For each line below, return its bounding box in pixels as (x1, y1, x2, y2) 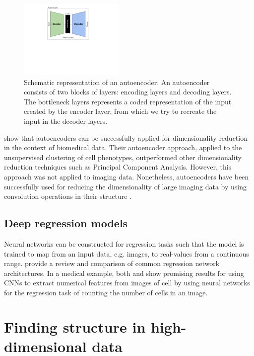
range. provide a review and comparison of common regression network (4, 258, 220, 268)
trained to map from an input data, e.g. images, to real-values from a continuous (4, 248, 249, 259)
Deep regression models (4, 215, 128, 231)
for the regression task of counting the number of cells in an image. (4, 287, 208, 297)
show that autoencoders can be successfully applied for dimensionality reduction (4, 132, 248, 143)
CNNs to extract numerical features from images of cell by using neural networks (4, 277, 251, 288)
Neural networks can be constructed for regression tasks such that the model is (4, 239, 244, 249)
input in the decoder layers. (24, 116, 108, 126)
